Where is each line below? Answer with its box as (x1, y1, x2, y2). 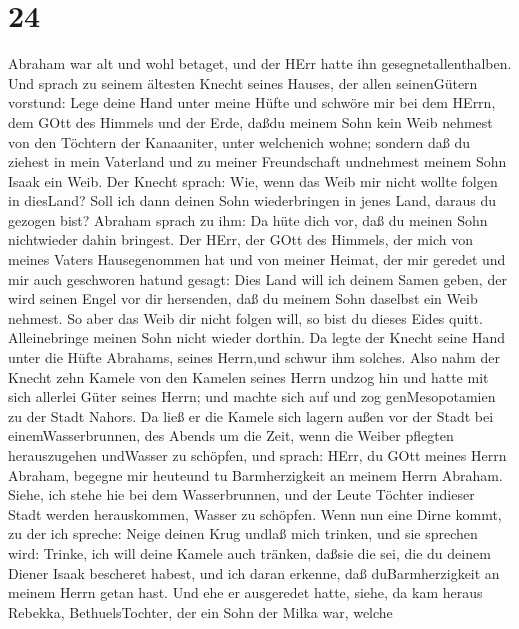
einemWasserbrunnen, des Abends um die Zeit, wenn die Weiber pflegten (8, 425, 454, 446)
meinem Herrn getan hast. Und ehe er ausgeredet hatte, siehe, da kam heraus (8, 582, 483, 603)
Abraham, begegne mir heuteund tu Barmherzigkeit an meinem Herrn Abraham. (8, 464, 503, 485)
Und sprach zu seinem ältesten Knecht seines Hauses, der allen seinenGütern (8, 72, 478, 93)
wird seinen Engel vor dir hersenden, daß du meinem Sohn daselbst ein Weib (8, 288, 478, 309)
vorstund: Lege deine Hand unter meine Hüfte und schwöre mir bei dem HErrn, (8, 92, 496, 113)
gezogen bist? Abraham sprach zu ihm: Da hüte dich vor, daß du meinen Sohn (8, 209, 488, 230)
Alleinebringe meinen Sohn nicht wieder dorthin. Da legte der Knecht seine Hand (8, 327, 506, 348)
